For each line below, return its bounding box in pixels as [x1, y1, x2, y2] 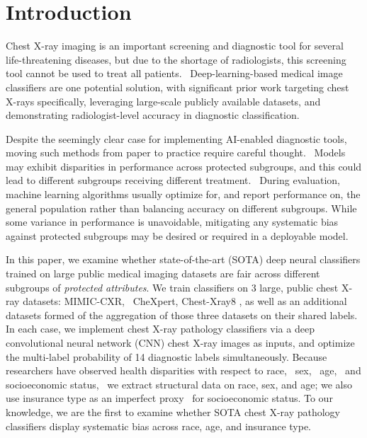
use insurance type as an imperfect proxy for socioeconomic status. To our [6, 391, 333, 405]
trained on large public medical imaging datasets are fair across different [6, 266, 320, 281]
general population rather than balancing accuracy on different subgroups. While [6, 200, 357, 215]
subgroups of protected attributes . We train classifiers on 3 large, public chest [6, 279, 339, 294]
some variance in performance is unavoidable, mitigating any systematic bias [6, 214, 339, 229]
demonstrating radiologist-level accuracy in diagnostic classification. [6, 108, 300, 122]
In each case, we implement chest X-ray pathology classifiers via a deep [6, 321, 315, 336]
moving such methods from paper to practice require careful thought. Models [6, 145, 346, 160]
